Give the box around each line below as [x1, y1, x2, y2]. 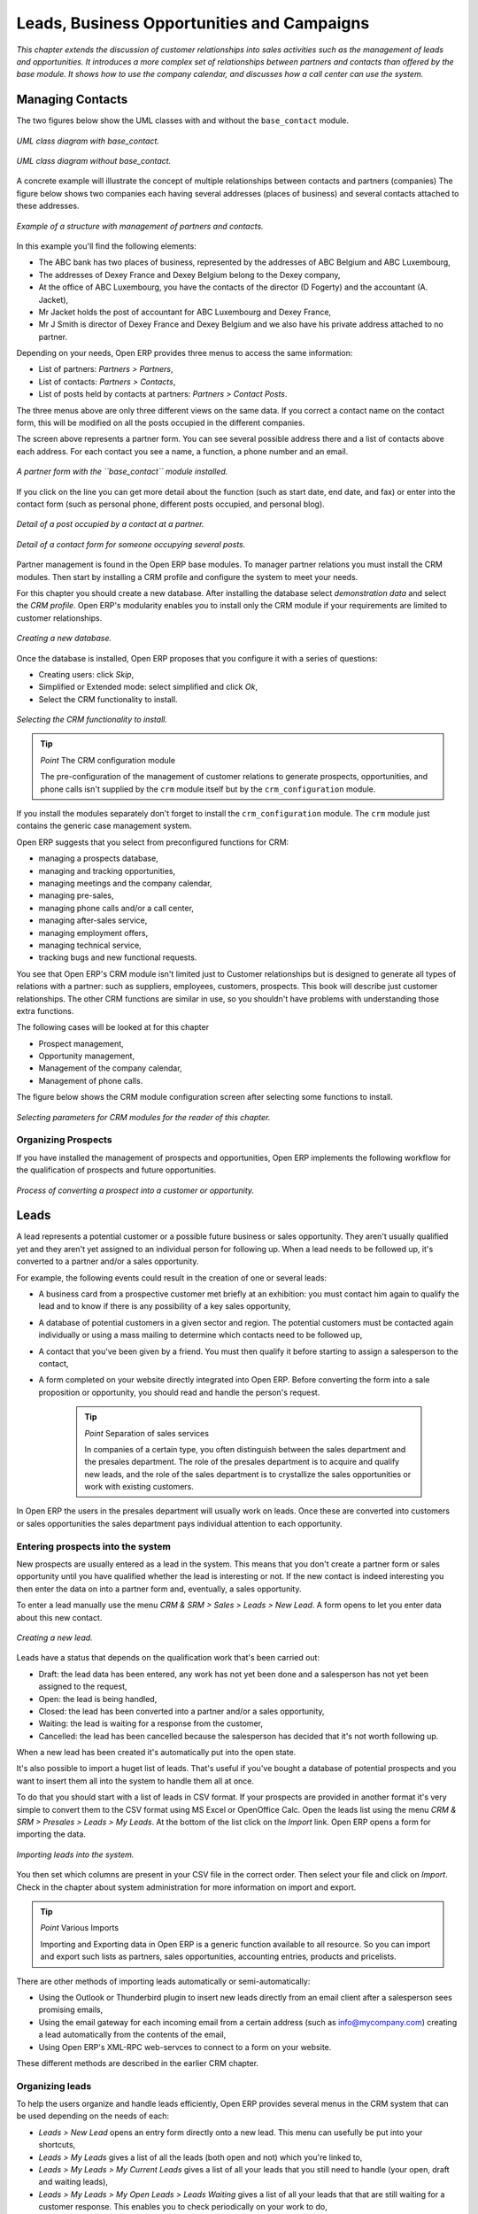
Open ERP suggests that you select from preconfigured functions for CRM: [16, 837, 289, 848]
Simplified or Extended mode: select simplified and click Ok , [38, 682, 258, 693]
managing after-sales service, [38, 915, 148, 925]
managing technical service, [38, 940, 142, 950]
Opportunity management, [38, 1050, 135, 1062]
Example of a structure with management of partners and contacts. [16, 221, 265, 231]
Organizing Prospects [16, 1134, 112, 1146]
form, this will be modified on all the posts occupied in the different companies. [16, 417, 305, 429]
